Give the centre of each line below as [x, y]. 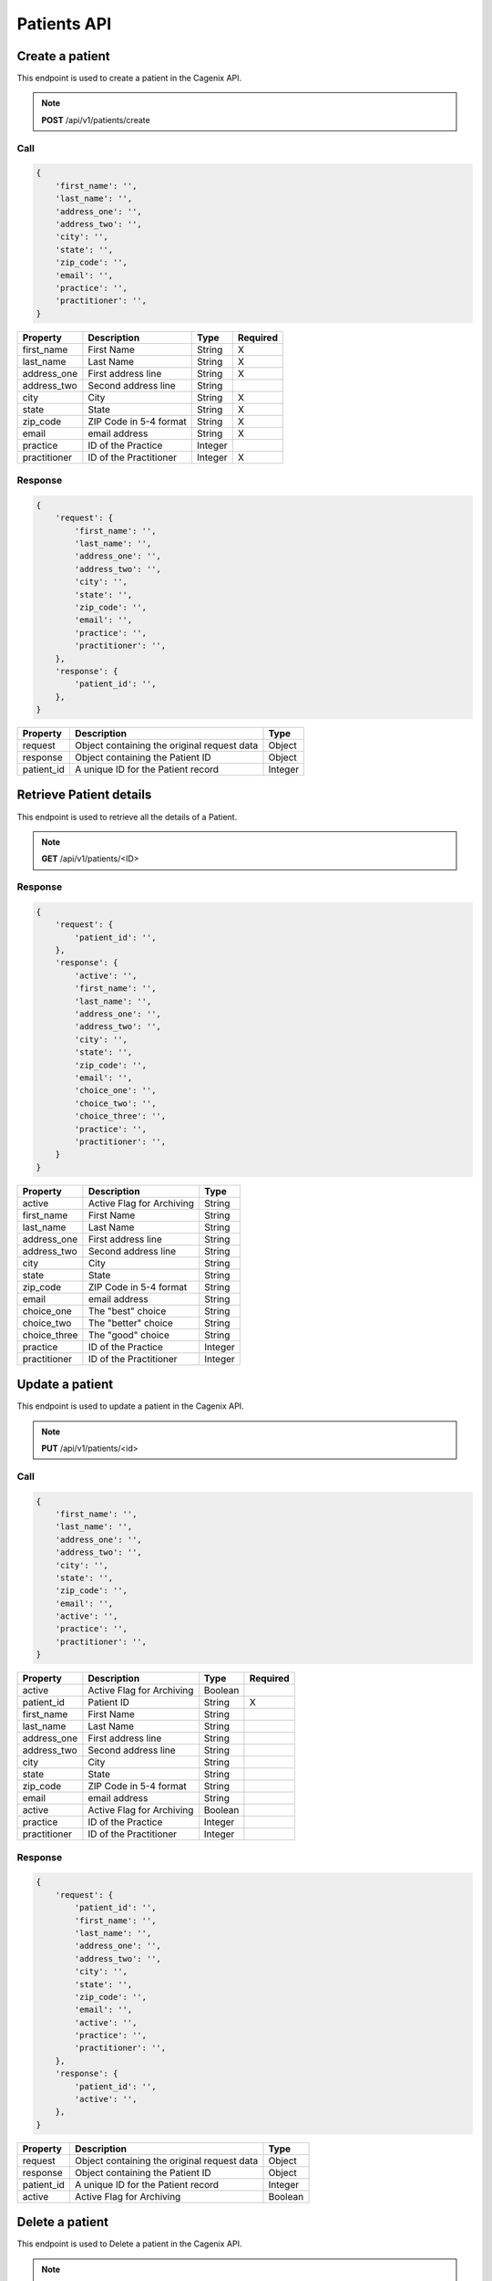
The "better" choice [130, 1323]
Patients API [64, 24]
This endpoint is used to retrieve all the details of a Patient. [127, 817]
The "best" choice [127, 1311]
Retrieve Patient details [84, 795]
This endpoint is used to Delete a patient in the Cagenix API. [129, 2244]
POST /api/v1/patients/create [96, 120]
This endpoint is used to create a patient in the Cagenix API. [129, 78]
